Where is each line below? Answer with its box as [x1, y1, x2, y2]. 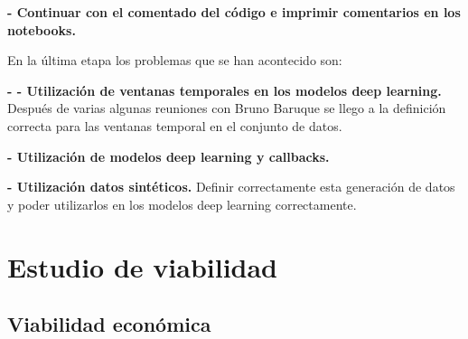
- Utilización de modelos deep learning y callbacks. [7, 146, 330, 165]
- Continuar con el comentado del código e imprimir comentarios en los [7, 3, 461, 21]
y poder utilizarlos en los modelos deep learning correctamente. [7, 194, 357, 213]
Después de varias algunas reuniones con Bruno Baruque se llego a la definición [7, 99, 446, 118]
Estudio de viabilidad [7, 248, 278, 285]
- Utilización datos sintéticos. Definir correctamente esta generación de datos [7, 177, 455, 196]
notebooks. [7, 20, 76, 39]
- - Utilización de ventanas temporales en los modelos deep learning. [7, 80, 442, 99]
